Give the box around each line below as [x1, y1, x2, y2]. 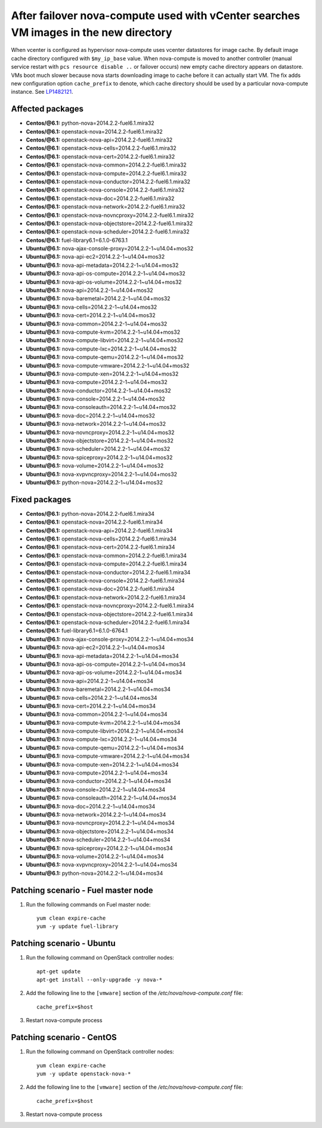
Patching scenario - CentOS [11, 1032, 117, 1043]
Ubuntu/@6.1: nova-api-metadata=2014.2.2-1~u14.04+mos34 [26, 652, 179, 659]
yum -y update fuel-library [36, 923, 119, 930]
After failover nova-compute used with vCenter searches [11, 9, 301, 22]
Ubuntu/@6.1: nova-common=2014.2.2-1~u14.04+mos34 [26, 711, 168, 718]
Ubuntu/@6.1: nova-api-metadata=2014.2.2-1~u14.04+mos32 [26, 262, 179, 269]
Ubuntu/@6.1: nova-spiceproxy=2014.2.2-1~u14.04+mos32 [26, 454, 173, 461]
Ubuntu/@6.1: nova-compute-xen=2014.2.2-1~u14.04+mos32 [26, 370, 179, 377]
